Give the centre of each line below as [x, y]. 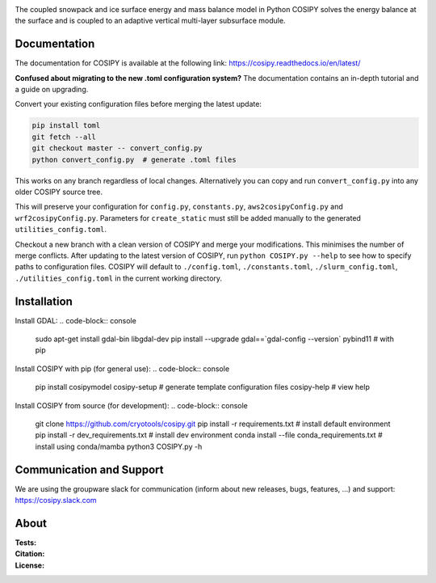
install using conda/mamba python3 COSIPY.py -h [119, 446]
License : [29, 565]
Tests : [25, 543]
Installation [44, 301]
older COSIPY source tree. [59, 192]
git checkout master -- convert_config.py [117, 148]
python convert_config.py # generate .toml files [134, 159]
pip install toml [66, 126]
